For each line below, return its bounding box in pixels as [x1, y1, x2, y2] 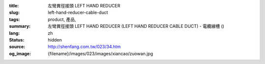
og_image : [9, 50, 31, 56]
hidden [48, 37, 62, 43]
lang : [9, 30, 20, 36]
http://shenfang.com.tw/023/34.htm [48, 44, 121, 50]
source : [9, 44, 26, 50]
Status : [9, 37, 25, 43]
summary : [9, 23, 31, 29]
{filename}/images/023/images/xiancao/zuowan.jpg [48, 50, 153, 56]
